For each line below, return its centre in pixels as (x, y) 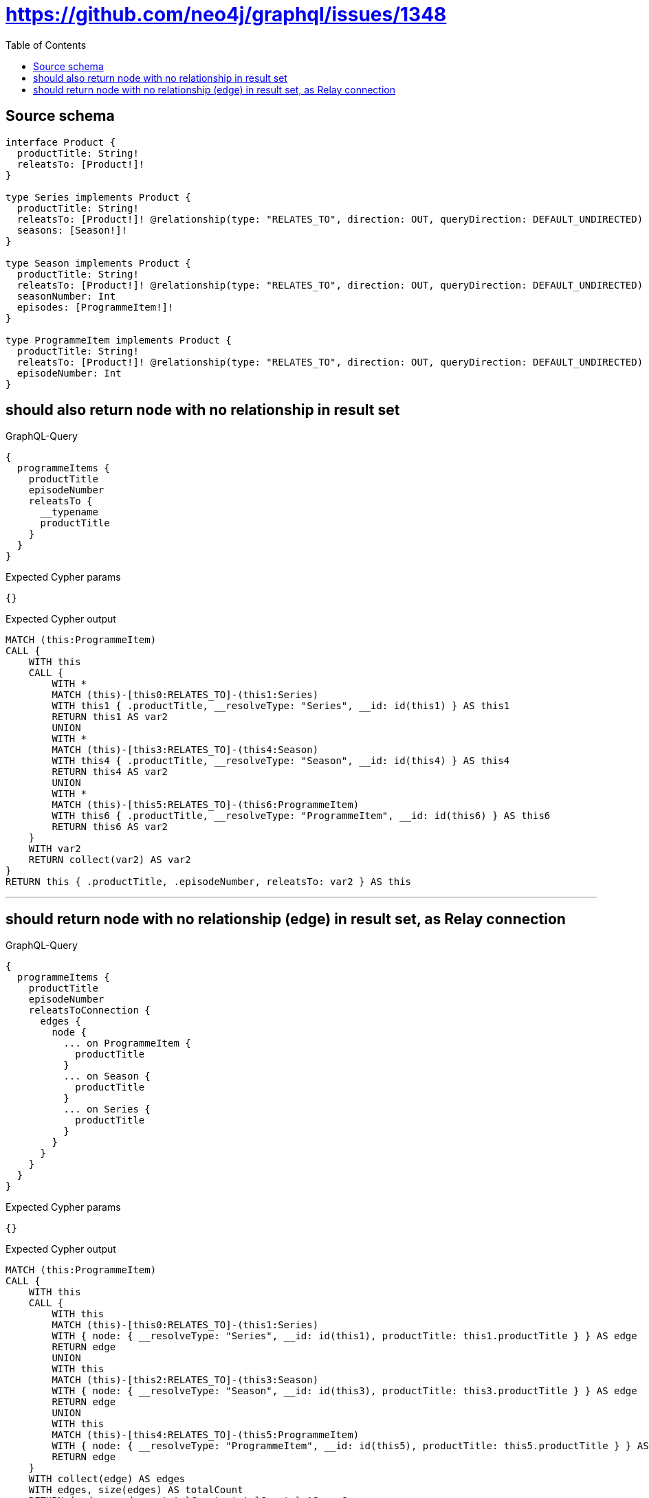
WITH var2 (55, 849)
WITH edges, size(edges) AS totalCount (136, 1490)
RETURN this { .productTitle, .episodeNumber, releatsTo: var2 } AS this (209, 882)
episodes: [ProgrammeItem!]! (95, 307)
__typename (69, 512)
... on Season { (107, 1076)
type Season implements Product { (98, 263)
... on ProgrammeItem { (127, 1043)
